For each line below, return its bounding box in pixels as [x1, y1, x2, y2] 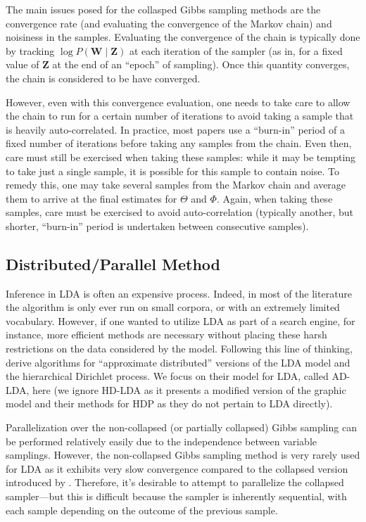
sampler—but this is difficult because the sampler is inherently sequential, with [6, 489, 347, 504]
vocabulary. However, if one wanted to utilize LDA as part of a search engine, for [6, 313, 355, 328]
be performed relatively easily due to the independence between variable [6, 433, 317, 448]
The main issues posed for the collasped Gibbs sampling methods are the [6, 2, 321, 16]
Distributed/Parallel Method [6, 253, 221, 274]
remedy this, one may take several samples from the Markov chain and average [6, 177, 346, 192]
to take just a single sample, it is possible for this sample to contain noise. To [6, 163, 339, 178]
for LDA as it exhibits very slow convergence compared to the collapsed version [6, 461, 348, 476]
